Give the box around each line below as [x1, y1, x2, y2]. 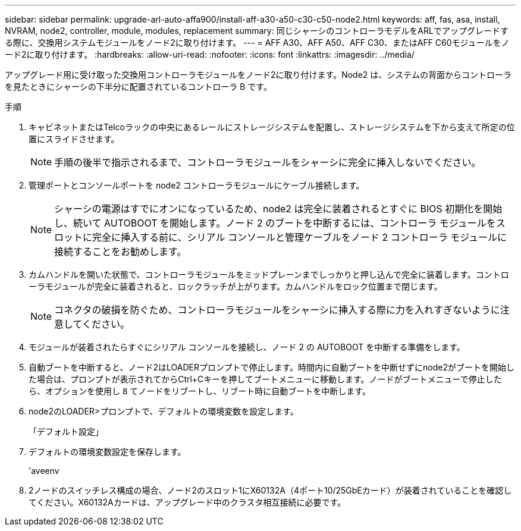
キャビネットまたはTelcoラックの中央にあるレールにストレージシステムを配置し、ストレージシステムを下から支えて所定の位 [29, 122, 515, 132]
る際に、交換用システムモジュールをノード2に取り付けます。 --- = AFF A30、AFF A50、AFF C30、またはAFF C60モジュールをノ [5, 37, 510, 48]
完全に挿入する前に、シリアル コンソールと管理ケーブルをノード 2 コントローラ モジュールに [92, 231, 507, 243]
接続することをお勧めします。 [54, 246, 187, 257]
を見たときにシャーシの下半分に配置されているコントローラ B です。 [5, 81, 272, 92]
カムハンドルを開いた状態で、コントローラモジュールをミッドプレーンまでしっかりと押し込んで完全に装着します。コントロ [29, 269, 509, 279]
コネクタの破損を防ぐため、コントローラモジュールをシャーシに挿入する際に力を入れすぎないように [54, 304, 500, 316]
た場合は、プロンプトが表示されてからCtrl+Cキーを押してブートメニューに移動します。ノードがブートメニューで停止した [29, 374, 502, 384]
